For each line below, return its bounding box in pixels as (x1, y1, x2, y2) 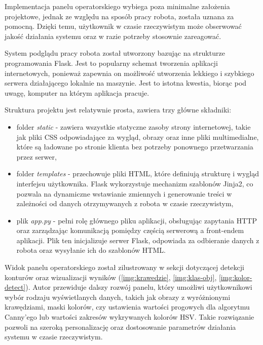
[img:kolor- (218, 272, 252, 282)
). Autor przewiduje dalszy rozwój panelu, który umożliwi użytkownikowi (25, 282, 252, 292)
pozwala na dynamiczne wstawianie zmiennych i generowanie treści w (16, 188, 232, 199)
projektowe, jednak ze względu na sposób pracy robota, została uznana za (5, 11, 234, 21)
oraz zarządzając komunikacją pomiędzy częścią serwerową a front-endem (16, 225, 244, 236)
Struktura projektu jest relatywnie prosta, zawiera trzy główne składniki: (5, 104, 232, 115)
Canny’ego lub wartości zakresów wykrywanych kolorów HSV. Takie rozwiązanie (5, 312, 254, 322)
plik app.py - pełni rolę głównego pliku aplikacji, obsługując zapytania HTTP (16, 215, 257, 225)
